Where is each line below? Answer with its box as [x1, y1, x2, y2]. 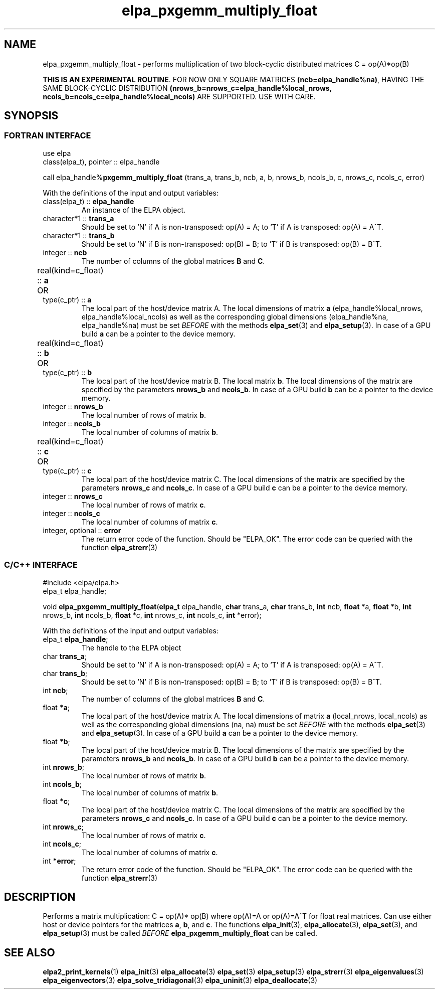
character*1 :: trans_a [43, 214, 114, 223]
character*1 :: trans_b [43, 231, 115, 240]
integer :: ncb [43, 248, 87, 257]
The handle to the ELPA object [81, 643, 181, 652]
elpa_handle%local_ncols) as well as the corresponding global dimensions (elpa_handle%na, [81, 312, 388, 321]
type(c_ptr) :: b [43, 368, 92, 377]
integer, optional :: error [43, 526, 121, 535]
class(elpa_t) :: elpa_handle [43, 197, 134, 206]
